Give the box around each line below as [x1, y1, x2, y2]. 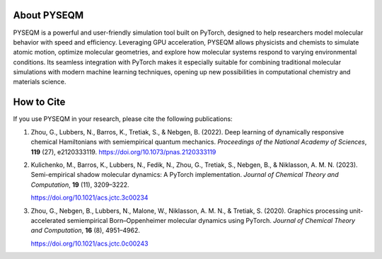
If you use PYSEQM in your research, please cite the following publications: [13, 115, 233, 123]
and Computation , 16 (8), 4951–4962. [30, 226, 141, 235]
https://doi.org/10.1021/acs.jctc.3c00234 [30, 193, 149, 202]
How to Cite [13, 96, 66, 108]
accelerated [30, 216, 66, 224]
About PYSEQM [13, 9, 84, 21]
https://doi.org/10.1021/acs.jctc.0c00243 [30, 239, 149, 248]
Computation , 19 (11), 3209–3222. [30, 180, 130, 189]
